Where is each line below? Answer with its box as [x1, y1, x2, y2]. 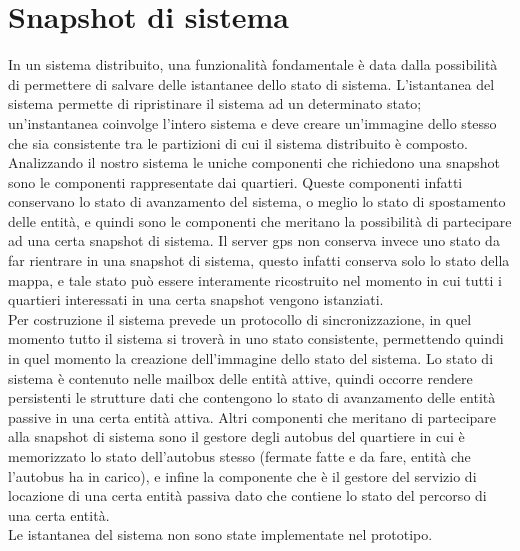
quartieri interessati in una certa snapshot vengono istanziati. [8, 289, 384, 310]
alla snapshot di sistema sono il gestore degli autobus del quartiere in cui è [8, 426, 465, 447]
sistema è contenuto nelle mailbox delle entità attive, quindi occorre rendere [8, 367, 473, 388]
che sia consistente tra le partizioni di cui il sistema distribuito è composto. [8, 132, 468, 153]
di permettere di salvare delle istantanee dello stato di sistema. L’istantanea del [8, 73, 495, 94]
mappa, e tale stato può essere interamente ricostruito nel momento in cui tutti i [8, 269, 502, 290]
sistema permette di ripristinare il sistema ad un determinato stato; [8, 93, 422, 114]
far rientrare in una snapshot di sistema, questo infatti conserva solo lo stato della [8, 250, 510, 271]
